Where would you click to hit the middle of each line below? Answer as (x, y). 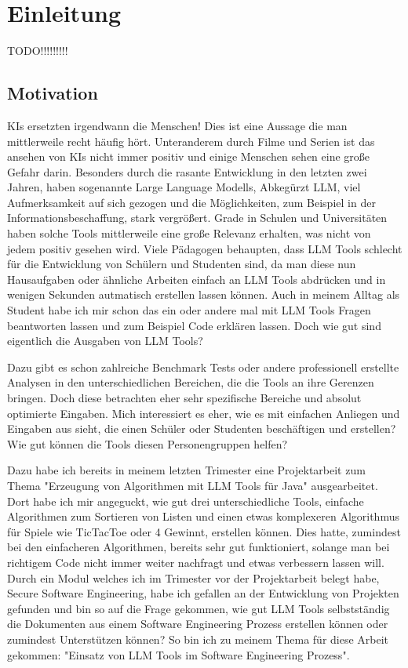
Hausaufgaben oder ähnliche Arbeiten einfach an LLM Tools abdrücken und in (197, 279)
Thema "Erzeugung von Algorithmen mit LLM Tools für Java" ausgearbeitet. (193, 485)
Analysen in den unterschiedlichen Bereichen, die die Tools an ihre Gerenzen (191, 382)
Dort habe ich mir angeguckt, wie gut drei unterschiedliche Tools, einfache (186, 501)
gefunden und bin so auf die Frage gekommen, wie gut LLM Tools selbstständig (199, 608)
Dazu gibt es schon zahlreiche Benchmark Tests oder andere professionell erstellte (203, 367)
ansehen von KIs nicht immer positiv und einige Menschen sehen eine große (189, 156)
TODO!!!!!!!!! (38, 51)
